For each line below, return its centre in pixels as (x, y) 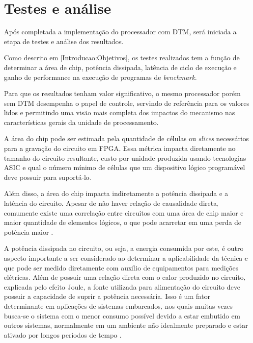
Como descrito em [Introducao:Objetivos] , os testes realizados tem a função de (122, 58)
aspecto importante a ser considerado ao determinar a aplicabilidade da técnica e (126, 258)
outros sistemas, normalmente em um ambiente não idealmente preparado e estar (126, 325)
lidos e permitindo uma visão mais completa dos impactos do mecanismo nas (120, 112)
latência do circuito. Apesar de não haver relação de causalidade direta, (112, 203)
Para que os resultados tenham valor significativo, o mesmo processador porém (122, 93)
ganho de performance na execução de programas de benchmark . (100, 77)
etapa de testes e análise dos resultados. (64, 41)
